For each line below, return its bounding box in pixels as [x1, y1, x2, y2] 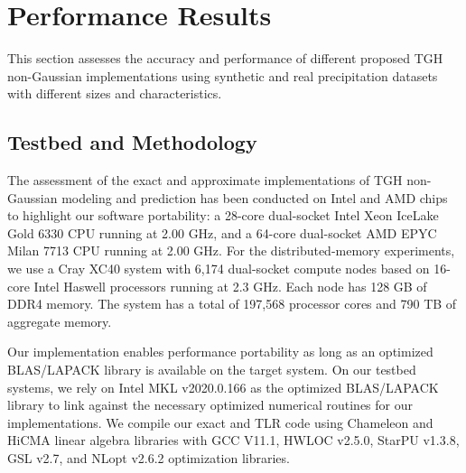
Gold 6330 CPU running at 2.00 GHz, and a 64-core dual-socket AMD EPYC [7, 223, 437, 242]
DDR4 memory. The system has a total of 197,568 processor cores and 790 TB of [7, 294, 457, 313]
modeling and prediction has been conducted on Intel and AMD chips [61, 188, 448, 207]
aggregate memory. [7, 311, 112, 330]
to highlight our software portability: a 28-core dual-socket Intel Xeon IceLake [7, 206, 439, 225]
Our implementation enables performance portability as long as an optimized [7, 342, 433, 361]
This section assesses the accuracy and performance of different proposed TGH [7, 49, 443, 68]
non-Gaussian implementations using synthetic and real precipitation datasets [7, 66, 438, 85]
